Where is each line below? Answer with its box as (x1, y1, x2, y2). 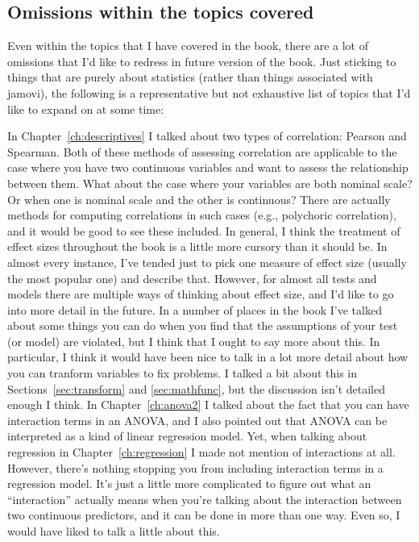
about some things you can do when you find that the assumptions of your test (7, 317, 398, 334)
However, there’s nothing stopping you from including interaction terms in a (7, 459, 384, 476)
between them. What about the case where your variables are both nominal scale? (7, 174, 413, 191)
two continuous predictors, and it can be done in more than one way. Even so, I (7, 507, 400, 523)
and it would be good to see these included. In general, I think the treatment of (7, 222, 400, 239)
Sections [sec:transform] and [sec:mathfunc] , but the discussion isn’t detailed (7, 380, 385, 397)
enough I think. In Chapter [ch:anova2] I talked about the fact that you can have (7, 396, 409, 413)
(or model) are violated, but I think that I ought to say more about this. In (7, 332, 380, 349)
